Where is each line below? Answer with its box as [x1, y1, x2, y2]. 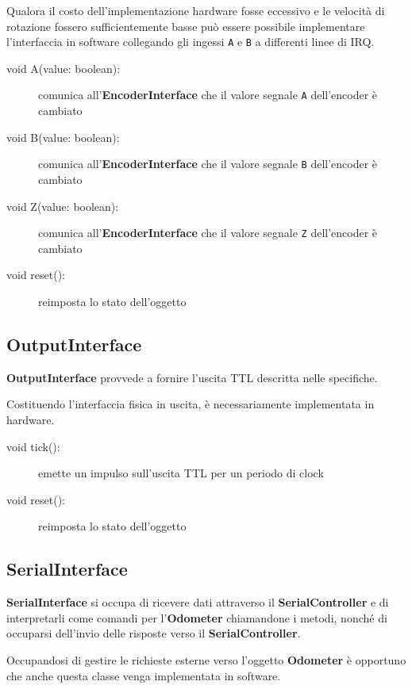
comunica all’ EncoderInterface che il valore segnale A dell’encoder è [38, 86, 378, 103]
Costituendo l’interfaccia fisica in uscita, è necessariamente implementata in [6, 396, 375, 412]
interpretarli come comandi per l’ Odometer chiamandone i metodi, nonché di [6, 609, 387, 626]
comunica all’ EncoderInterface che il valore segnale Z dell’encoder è [38, 224, 378, 241]
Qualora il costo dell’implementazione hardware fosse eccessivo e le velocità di [6, 2, 385, 18]
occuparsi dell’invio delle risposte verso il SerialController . [6, 625, 301, 641]
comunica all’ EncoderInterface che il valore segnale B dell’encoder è [38, 155, 378, 172]
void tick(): [6, 438, 60, 454]
